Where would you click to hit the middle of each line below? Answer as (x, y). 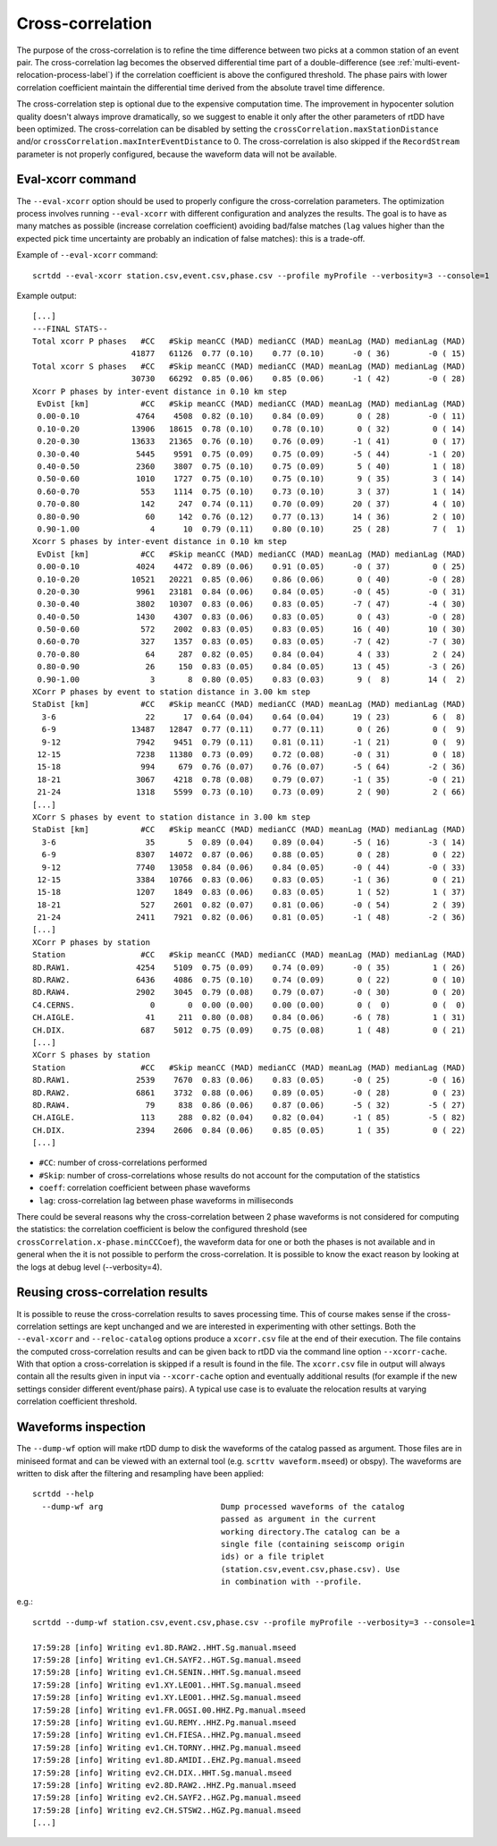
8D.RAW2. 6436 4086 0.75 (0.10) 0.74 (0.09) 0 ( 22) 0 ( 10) (249, 980)
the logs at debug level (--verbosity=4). (89, 1267)
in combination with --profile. (291, 1582)
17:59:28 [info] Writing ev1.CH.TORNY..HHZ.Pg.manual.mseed (167, 1748)
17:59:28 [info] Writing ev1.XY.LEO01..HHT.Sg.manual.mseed (167, 1685)
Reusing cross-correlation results (112, 1293)
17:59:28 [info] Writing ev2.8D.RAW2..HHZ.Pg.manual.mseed (164, 1785)
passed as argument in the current (299, 1519)
